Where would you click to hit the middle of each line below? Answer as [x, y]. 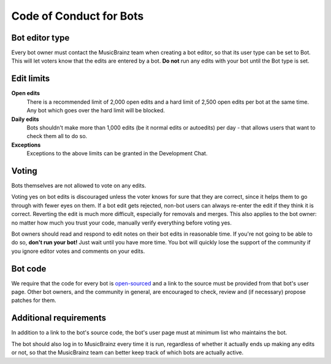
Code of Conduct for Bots [78, 16]
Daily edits [25, 119]
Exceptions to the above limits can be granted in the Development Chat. [117, 153]
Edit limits [31, 79]
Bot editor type [40, 38]
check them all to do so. [57, 136]
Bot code [29, 269]
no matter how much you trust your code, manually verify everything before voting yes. [122, 223]
